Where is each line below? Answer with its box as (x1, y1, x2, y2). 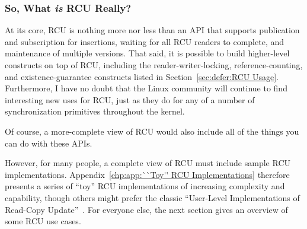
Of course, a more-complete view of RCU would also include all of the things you (5, 125, 299, 137)
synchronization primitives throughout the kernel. (5, 105, 185, 117)
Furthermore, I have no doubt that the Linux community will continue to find (5, 82, 287, 94)
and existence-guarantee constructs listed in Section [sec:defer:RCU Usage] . (5, 70, 279, 82)
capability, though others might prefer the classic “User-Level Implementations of (5, 191, 300, 203)
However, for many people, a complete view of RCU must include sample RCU (5, 157, 290, 169)
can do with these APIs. (5, 136, 92, 149)
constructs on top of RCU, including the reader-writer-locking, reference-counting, (5, 59, 303, 71)
